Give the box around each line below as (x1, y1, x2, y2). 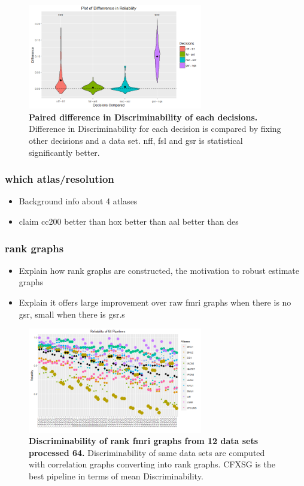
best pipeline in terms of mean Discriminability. (29, 469, 203, 482)
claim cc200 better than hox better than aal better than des (19, 215, 239, 228)
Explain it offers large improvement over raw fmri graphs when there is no (19, 296, 291, 309)
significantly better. (29, 146, 100, 158)
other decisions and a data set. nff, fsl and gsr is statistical (29, 134, 243, 147)
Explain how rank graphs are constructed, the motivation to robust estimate (19, 264, 299, 276)
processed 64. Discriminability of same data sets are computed (29, 446, 265, 458)
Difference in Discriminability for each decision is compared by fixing (29, 122, 281, 135)
